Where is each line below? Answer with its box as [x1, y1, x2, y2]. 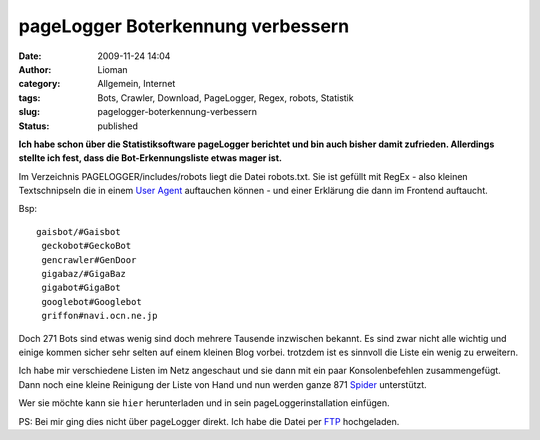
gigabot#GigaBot [41, 282, 121, 294]
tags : [18, 91, 41, 104]
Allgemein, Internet [97, 78, 176, 90]
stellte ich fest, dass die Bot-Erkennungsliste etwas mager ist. [18, 152, 282, 164]
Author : [18, 63, 52, 75]
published [97, 120, 139, 132]
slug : [18, 106, 40, 118]
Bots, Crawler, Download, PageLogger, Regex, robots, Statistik [97, 91, 354, 104]
